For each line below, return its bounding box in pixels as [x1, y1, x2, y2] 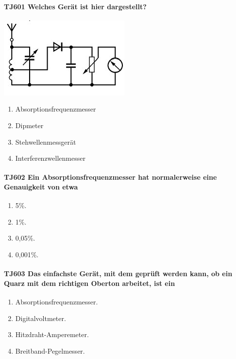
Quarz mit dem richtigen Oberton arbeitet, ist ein [4, 278, 175, 288]
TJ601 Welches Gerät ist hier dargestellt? [4, 1, 147, 11]
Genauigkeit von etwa [4, 181, 78, 191]
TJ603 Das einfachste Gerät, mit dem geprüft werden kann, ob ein [4, 268, 233, 279]
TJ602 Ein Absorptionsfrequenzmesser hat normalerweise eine [4, 172, 217, 182]
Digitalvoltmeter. [15, 313, 66, 323]
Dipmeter [15, 120, 44, 130]
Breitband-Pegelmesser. [15, 345, 85, 356]
